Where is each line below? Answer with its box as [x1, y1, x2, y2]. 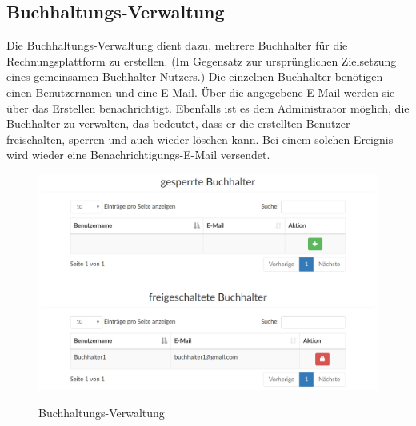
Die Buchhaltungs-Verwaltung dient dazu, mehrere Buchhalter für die [6, 37, 348, 54]
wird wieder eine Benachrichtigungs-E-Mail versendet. [6, 146, 270, 163]
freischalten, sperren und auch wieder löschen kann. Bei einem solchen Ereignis [6, 130, 394, 147]
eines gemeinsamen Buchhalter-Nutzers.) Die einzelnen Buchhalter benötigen [6, 68, 383, 85]
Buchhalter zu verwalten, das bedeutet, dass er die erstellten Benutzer [6, 115, 350, 132]
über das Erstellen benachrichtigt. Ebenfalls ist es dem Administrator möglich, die [6, 99, 410, 116]
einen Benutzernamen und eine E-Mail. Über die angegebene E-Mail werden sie [6, 83, 395, 100]
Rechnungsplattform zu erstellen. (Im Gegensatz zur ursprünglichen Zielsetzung [6, 52, 397, 69]
